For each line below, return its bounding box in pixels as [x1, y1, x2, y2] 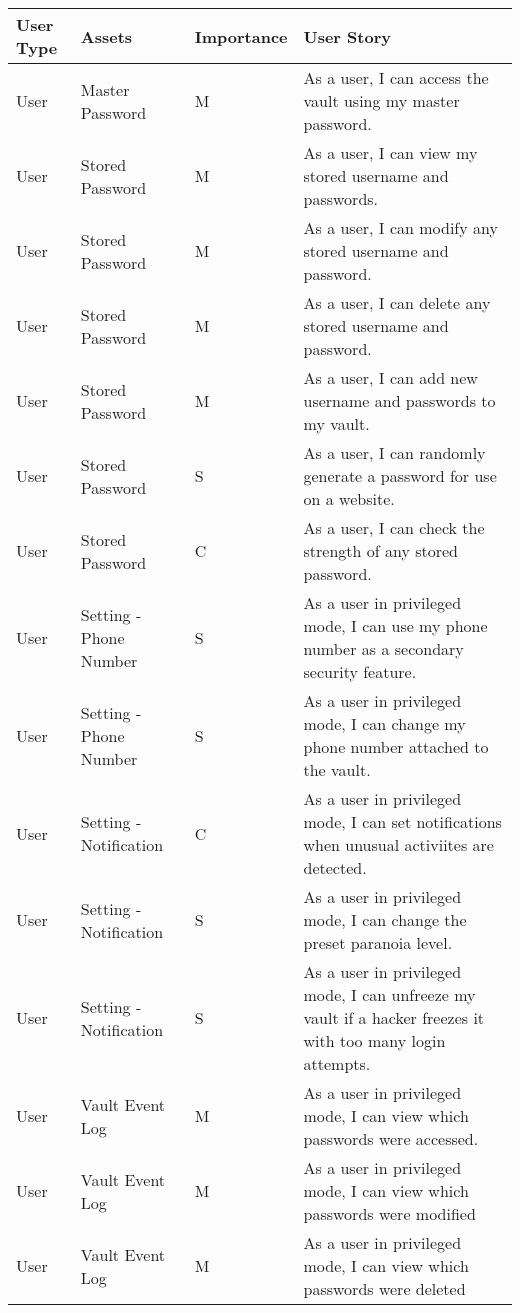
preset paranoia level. [303, 931, 453, 954]
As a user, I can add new [303, 366, 478, 389]
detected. [303, 856, 367, 879]
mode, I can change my [303, 712, 466, 735]
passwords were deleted [303, 1277, 466, 1300]
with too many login [303, 1029, 446, 1052]
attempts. [303, 1052, 371, 1075]
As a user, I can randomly [303, 441, 486, 464]
